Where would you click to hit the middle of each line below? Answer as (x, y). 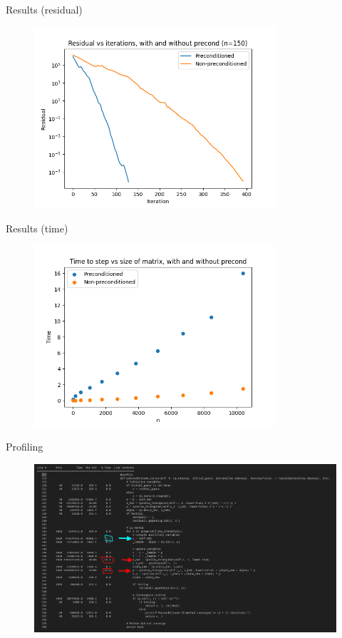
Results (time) (37, 228)
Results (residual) (44, 9)
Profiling (25, 447)
